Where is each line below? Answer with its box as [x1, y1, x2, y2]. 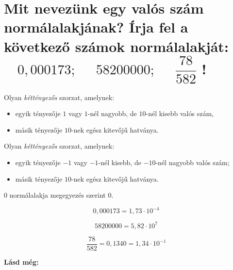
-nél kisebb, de [98, 157, 141, 168]
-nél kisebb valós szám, [146, 108, 214, 118]
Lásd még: [4, 256, 39, 267]
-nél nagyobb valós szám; [155, 157, 230, 168]
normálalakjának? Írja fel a [4, 17, 188, 37]
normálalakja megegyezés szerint [9, 190, 106, 200]
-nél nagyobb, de [87, 108, 137, 118]
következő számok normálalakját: [4, 36, 229, 56]
